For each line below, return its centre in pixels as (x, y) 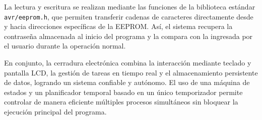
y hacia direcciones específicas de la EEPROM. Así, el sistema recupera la (118, 26)
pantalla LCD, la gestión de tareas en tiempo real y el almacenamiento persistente (131, 72)
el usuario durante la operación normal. (65, 46)
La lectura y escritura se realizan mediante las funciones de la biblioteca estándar (130, 6)
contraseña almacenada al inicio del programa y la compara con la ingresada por (128, 36)
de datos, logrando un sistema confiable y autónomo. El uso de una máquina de (127, 82)
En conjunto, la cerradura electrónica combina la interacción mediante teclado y (128, 63)
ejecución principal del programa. (55, 111)
